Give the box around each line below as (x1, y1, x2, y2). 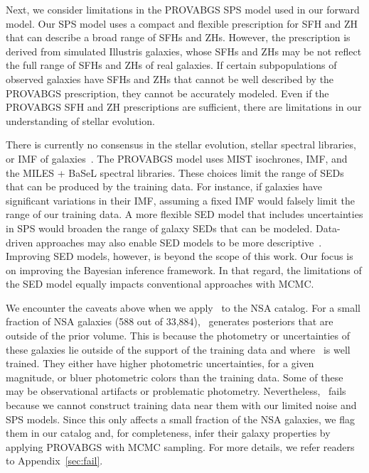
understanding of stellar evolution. (6, 113, 155, 128)
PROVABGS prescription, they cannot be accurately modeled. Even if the (6, 85, 329, 100)
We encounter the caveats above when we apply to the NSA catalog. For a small (6, 300, 360, 315)
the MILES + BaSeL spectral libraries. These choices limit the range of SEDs (6, 165, 344, 180)
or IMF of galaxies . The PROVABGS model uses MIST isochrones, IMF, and (6, 151, 348, 165)
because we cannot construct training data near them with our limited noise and (6, 398, 357, 413)
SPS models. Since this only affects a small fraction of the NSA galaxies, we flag (6, 411, 355, 426)
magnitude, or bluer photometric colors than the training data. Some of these (6, 369, 343, 384)
